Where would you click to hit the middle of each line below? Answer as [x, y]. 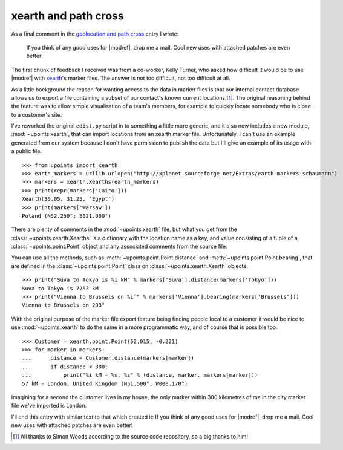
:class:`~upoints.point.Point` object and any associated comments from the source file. [119, 246]
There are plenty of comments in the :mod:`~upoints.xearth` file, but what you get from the [124, 229]
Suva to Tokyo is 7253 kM [60, 288]
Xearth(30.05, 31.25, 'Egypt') [68, 199]
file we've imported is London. [49, 406]
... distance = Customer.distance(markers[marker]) [108, 358]
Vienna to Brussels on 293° [64, 305]
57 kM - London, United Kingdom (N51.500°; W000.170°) [105, 383]
